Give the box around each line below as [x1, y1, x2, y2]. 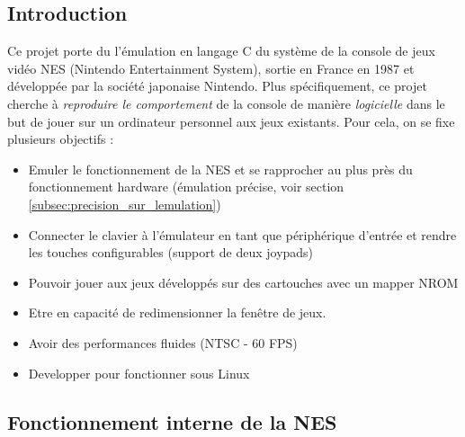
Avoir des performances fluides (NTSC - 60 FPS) [28, 333, 298, 352]
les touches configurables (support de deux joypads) [28, 243, 314, 262]
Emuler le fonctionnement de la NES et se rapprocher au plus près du [28, 159, 413, 178]
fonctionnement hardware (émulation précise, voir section [28, 177, 344, 196]
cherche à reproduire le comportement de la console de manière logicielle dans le [7, 94, 445, 112]
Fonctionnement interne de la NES [7, 407, 337, 435]
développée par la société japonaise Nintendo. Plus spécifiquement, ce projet [7, 76, 427, 95]
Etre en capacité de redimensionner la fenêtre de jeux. [28, 303, 326, 322]
